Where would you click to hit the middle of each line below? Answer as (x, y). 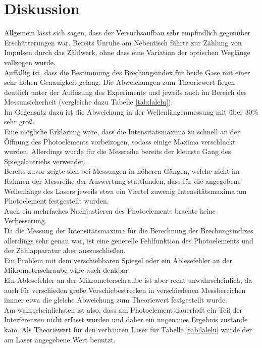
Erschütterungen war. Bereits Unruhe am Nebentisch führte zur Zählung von (123, 42)
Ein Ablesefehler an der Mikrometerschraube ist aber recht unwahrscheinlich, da (128, 280)
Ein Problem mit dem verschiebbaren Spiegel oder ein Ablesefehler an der (118, 260)
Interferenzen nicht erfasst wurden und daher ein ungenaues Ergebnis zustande (126, 319)
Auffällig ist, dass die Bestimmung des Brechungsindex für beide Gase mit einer (127, 72)
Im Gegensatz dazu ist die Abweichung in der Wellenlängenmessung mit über (123, 111)
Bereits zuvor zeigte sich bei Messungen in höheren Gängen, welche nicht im (122, 171)
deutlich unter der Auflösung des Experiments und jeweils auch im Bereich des (125, 92)
